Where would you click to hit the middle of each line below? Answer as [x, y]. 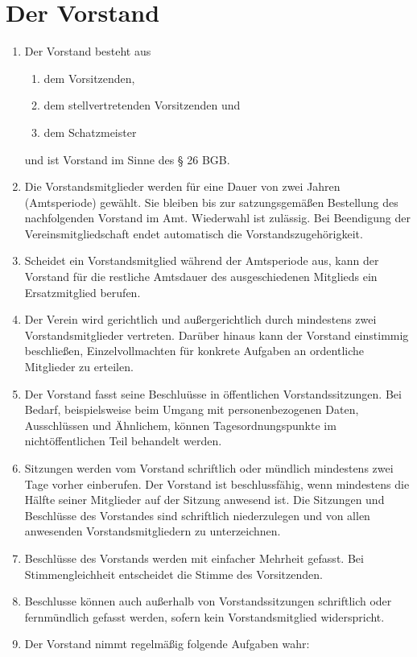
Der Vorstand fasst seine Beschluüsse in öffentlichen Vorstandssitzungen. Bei [213, 393]
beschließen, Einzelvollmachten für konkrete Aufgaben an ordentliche [194, 351]
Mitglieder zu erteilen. [79, 367]
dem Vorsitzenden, [89, 78]
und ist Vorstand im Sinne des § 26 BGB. [127, 159]
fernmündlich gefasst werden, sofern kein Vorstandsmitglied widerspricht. [204, 616]
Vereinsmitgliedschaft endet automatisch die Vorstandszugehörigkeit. [194, 233]
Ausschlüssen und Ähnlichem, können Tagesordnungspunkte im [180, 425]
